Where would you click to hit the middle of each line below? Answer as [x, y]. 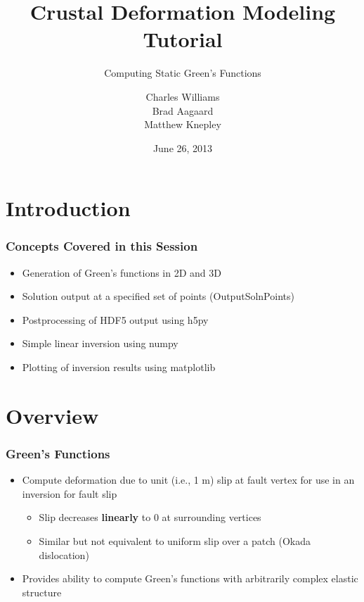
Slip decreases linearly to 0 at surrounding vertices [150, 517]
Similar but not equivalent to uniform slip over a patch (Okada [175, 541]
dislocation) [64, 554]
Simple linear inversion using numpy [100, 343]
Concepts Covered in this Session [102, 246]
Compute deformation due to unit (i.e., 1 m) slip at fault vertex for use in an [188, 480]
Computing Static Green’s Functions [183, 73]
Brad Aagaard [183, 110]
